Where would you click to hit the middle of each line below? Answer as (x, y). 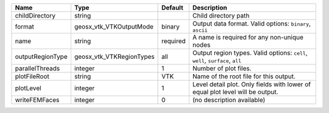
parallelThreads (37, 68)
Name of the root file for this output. (244, 76)
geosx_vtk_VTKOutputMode (114, 26)
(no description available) (229, 100)
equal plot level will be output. (235, 92)
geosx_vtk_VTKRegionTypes (114, 56)
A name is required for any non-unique (248, 37)
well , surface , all (217, 60)
